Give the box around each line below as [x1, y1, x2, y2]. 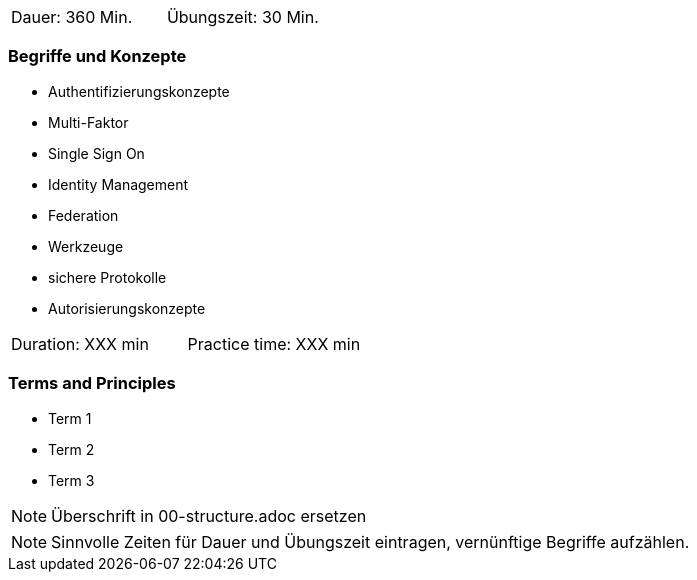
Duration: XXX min [11, 333, 149, 354]
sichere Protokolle [48, 268, 167, 286]
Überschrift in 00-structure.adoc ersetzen [51, 505, 367, 526]
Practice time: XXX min [187, 333, 361, 354]
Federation [48, 206, 119, 224]
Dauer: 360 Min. [11, 7, 133, 27]
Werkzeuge [48, 237, 124, 255]
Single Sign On [48, 144, 145, 162]
